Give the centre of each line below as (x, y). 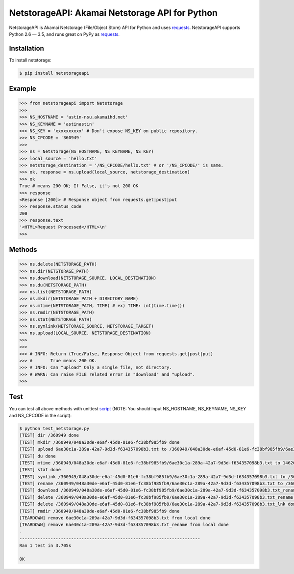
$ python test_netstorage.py (54, 428)
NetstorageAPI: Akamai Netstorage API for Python (113, 13)
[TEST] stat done (40, 470)
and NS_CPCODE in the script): (40, 415)
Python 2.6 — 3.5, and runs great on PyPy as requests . (64, 34)
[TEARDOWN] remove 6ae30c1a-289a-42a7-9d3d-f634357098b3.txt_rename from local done (124, 525)
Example (23, 89)
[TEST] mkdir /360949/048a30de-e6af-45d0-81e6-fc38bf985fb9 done (99, 442)
